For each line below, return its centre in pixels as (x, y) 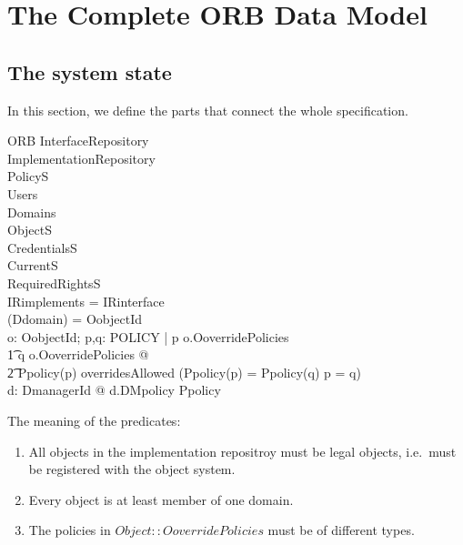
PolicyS (28, 176)
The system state (90, 71)
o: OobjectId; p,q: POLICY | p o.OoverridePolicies (148, 336)
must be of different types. (341, 530)
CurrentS (33, 265)
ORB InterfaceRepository (78, 141)
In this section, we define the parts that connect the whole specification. (208, 110)
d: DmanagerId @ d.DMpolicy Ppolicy (114, 390)
